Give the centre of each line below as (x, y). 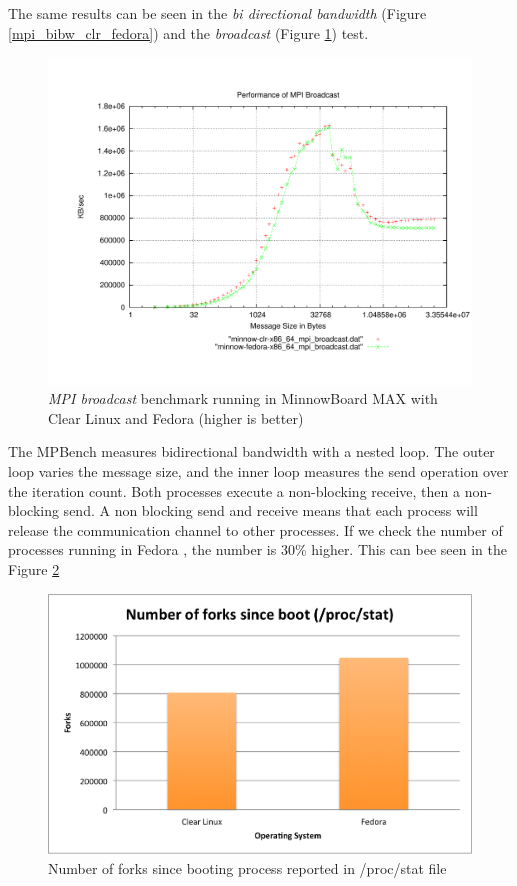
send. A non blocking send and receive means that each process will (270, 510)
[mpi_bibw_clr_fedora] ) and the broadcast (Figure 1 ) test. (188, 32)
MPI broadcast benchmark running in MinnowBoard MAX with (243, 398)
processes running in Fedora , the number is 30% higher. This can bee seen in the (257, 549)
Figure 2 (34, 569)
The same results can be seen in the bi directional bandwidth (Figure (217, 13)
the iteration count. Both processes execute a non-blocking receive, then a (234, 490)
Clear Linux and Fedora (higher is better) (176, 417)
